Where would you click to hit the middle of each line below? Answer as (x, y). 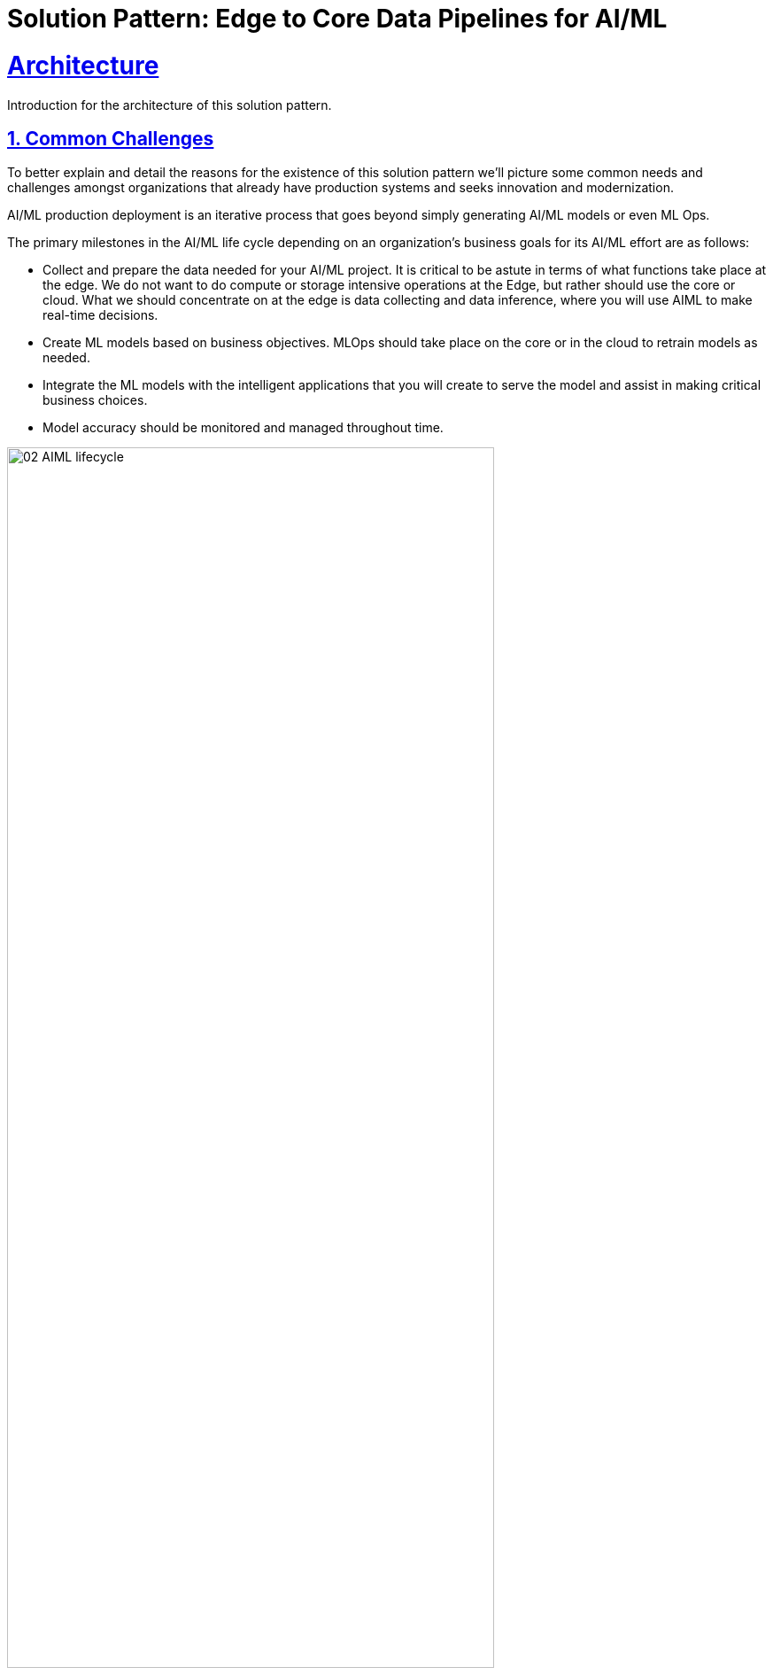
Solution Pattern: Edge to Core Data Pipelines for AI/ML (337, 19)
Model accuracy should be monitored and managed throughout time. (243, 428)
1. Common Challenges (111, 138)
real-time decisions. (100, 315)
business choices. (95, 400)
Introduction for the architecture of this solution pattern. (170, 105)
